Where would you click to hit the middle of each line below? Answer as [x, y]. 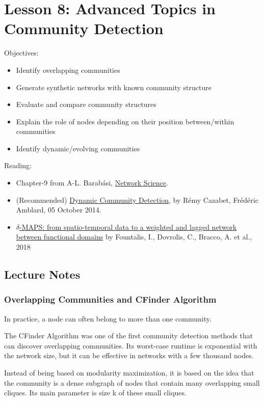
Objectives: [21, 53]
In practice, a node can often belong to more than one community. [108, 318]
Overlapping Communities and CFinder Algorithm [110, 299]
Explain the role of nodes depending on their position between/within [125, 121]
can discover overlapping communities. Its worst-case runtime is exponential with [131, 345]
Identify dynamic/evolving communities [78, 148]
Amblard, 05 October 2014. [59, 210]
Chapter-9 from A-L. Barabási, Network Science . [92, 183]
